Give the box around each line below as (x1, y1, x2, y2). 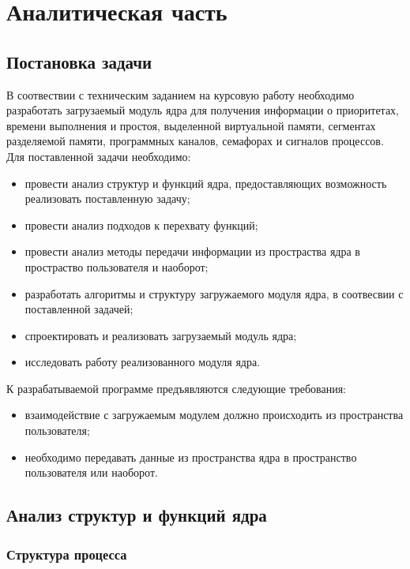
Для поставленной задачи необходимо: (6, 148, 191, 164)
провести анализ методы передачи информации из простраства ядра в (24, 243, 360, 260)
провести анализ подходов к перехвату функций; (24, 216, 258, 233)
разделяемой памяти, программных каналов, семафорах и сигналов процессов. (6, 133, 384, 149)
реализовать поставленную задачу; (24, 190, 190, 207)
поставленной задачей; (24, 301, 134, 317)
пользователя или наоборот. (24, 464, 158, 481)
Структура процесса (6, 544, 127, 563)
